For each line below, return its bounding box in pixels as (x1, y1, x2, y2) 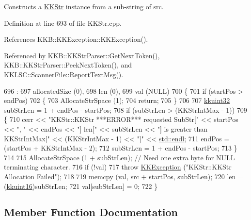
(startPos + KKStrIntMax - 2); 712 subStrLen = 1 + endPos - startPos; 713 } (4, 143, 237, 153)
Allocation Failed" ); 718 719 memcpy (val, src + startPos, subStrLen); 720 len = (4, 171, 243, 181)
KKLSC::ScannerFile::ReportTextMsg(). (4, 69, 124, 79)
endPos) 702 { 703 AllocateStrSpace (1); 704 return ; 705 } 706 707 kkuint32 (4, 95, 230, 105)
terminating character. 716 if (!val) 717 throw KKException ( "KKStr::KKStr (4, 162, 232, 172)
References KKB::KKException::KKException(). (4, 34, 148, 44)
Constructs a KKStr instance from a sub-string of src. (4, 1, 164, 11)
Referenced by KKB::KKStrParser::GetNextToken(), (4, 50, 160, 60)
